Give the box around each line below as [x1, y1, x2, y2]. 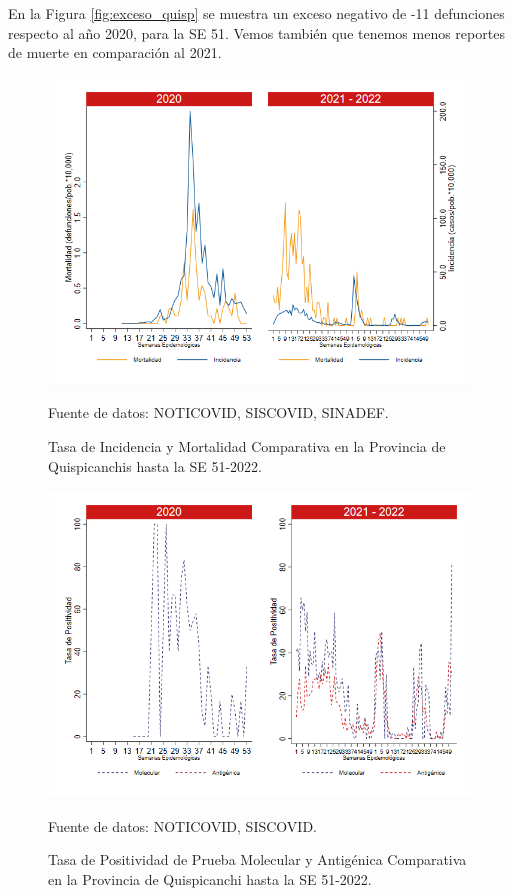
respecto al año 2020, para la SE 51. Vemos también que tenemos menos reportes [8, 22, 505, 43]
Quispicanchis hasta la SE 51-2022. [48, 455, 262, 476]
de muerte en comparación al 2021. [8, 42, 222, 63]
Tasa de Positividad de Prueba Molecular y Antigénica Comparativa [48, 849, 467, 870]
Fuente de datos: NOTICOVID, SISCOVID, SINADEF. [48, 402, 389, 423]
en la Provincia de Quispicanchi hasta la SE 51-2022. [48, 868, 372, 889]
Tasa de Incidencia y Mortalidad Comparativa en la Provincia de [48, 435, 446, 456]
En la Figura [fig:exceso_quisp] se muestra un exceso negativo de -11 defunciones [8, 3, 505, 23]
